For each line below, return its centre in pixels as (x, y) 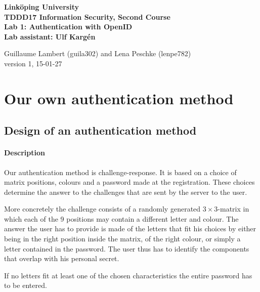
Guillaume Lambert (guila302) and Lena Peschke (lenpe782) (98, 53)
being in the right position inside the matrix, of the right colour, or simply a (122, 239)
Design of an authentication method (100, 130)
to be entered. (26, 285)
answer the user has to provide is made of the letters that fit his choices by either (130, 228)
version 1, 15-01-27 (33, 63)
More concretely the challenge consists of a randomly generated (102, 209)
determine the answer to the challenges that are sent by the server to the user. (126, 192)
